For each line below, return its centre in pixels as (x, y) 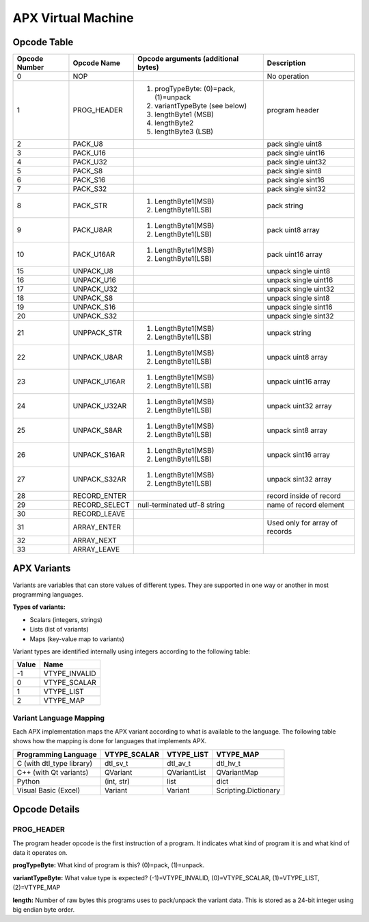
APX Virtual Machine (73, 18)
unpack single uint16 (300, 280)
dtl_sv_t (117, 763)
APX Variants (42, 569)
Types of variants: (39, 607)
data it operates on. (40, 852)
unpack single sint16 (300, 307)
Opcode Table (43, 42)
